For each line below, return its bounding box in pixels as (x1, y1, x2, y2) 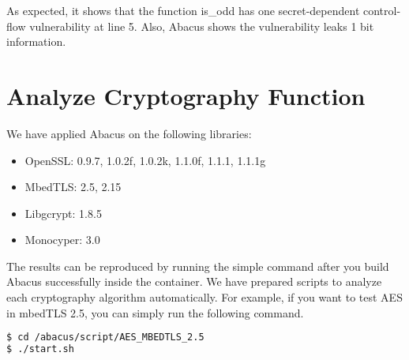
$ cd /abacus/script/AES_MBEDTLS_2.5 (6, 332, 204, 343)
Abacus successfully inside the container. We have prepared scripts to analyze (6, 273, 382, 290)
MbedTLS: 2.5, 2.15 (24, 178, 122, 195)
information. (6, 33, 66, 50)
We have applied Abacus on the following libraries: (6, 125, 252, 141)
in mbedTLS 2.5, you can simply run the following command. (6, 304, 304, 321)
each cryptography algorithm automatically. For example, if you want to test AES (6, 289, 403, 306)
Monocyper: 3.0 (24, 231, 100, 248)
